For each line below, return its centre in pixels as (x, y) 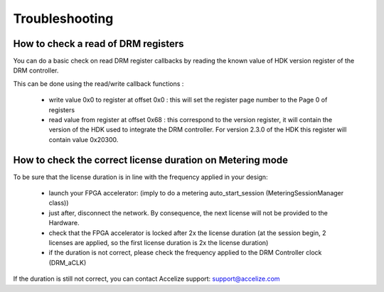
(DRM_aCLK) (68, 262)
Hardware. (64, 223)
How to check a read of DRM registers (98, 44)
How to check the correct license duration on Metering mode (150, 160)
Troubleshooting (63, 18)
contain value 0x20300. (84, 139)
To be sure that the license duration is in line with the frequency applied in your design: (140, 177)
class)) (59, 203)
